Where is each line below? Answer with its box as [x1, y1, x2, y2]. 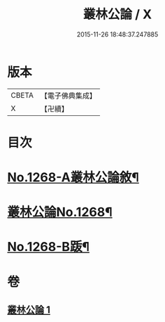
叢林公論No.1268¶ [7, 205, 113, 220]
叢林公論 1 [7, 304, 51, 316]
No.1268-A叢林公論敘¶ [7, 169, 140, 186]
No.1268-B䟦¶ [7, 239, 89, 255]
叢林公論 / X [82, 6, 152, 22]
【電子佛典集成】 [40, 91, 96, 101]
